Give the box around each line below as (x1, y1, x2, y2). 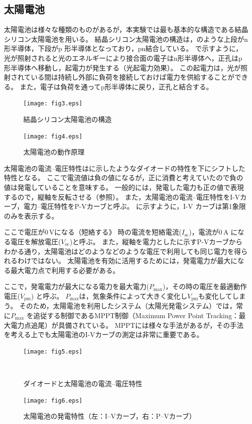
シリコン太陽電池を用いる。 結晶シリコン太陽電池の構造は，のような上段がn (4, 34, 248, 44)
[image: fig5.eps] (23, 348, 83, 355)
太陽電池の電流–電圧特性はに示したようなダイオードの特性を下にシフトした (4, 163, 245, 173)
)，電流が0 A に (189, 227, 238, 237)
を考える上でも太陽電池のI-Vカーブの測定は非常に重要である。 (4, 329, 203, 339)
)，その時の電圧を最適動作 (162, 281, 247, 291)
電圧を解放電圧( (10, 237, 61, 247)
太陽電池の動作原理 (23, 147, 84, 157)
